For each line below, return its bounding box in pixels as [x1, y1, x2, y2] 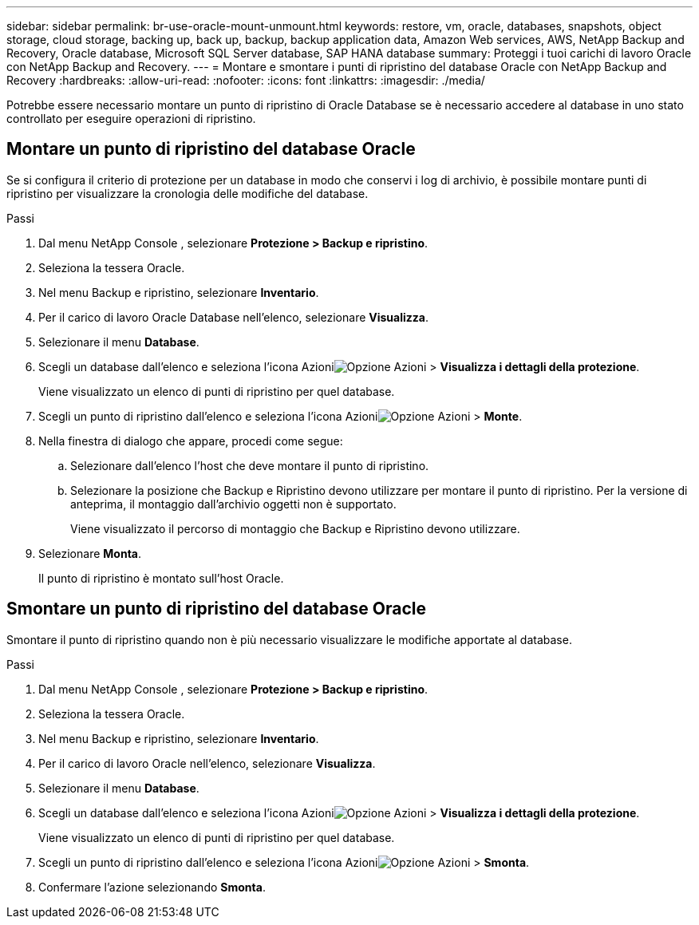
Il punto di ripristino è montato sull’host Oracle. [38, 571, 284, 585]
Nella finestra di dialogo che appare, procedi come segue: [38, 433, 343, 448]
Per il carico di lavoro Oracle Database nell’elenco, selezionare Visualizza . [38, 310, 429, 324]
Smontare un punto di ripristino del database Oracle [6, 599, 426, 619]
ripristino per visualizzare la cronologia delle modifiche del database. [6, 186, 369, 200]
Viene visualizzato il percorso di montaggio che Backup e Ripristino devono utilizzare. [70, 521, 520, 536]
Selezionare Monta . [38, 546, 141, 560]
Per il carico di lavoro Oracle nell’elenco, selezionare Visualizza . [38, 756, 376, 770]
